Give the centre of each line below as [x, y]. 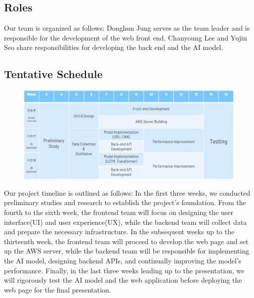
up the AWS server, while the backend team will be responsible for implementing [127, 251]
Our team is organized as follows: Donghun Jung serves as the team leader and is [127, 28]
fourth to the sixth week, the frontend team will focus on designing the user [119, 212]
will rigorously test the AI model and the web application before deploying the [123, 280]
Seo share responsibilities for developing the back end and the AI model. [114, 47]
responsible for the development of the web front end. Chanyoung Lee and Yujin [126, 37]
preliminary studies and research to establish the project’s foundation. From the [125, 202]
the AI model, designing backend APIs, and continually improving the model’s [123, 261]
